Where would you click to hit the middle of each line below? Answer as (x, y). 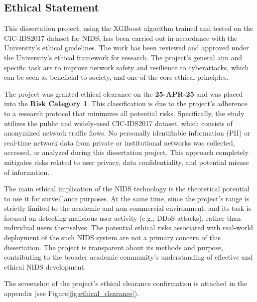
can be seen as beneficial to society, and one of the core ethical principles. (116, 77)
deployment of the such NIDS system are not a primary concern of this (113, 237)
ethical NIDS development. (45, 266)
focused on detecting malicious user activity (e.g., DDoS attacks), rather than (123, 218)
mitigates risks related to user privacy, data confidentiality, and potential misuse (127, 162)
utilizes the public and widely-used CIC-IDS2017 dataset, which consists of (118, 123)
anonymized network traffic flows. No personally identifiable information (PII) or (127, 133)
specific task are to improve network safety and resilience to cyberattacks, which (127, 67)
